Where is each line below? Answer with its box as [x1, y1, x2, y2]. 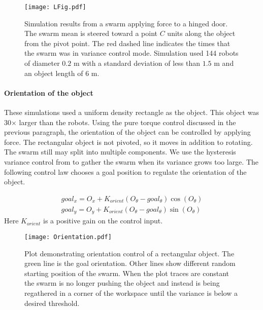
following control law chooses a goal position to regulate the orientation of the [4, 166, 247, 177]
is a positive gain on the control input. [43, 215, 163, 226]
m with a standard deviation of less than [73, 58, 201, 68]
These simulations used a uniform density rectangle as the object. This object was [4, 107, 259, 118]
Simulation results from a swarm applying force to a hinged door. [24, 18, 228, 28]
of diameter [24, 58, 60, 68]
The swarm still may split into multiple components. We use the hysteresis [4, 146, 236, 157]
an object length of [24, 67, 83, 78]
